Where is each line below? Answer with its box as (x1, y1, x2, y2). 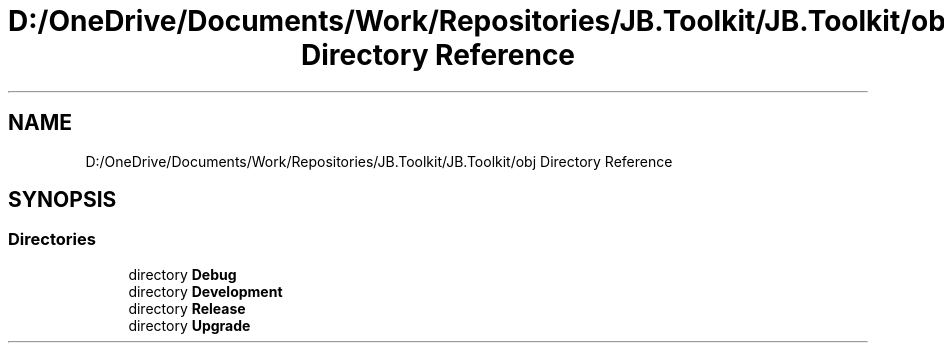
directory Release (128, 299, 246, 317)
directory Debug (128, 265, 237, 283)
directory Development (128, 282, 283, 300)
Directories (8, 229, 96, 250)
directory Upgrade (128, 316, 251, 334)
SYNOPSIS (8, 187, 117, 213)
